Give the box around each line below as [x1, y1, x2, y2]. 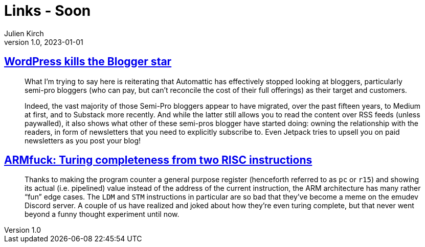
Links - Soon [4, 2, 91, 19]
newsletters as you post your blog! [25, 136, 141, 145]
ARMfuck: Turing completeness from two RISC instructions [4, 154, 312, 167]
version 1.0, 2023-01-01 [4, 37, 83, 46]
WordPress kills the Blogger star [4, 55, 172, 68]
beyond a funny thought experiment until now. [25, 210, 180, 219]
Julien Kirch [4, 29, 44, 38]
